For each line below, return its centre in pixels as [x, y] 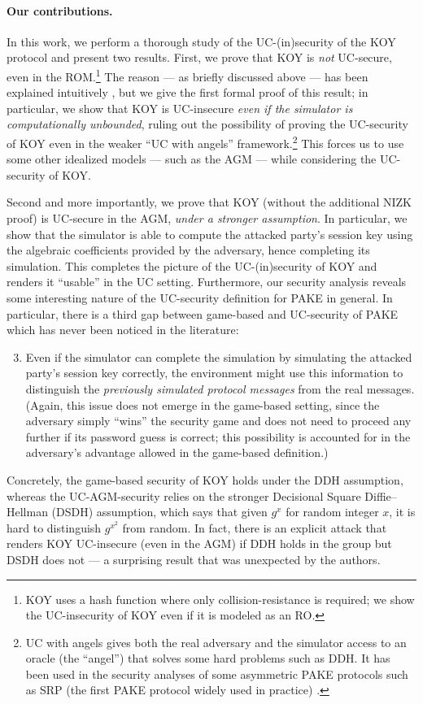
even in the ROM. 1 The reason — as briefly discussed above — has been [188, 75]
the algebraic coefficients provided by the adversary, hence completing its [188, 250]
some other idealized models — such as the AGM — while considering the [192, 159]
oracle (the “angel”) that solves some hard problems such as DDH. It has [208, 658]
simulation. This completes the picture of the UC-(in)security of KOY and [192, 265]
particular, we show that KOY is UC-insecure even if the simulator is [180, 108]
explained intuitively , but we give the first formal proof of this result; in [188, 92]
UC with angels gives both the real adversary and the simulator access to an [216, 642]
